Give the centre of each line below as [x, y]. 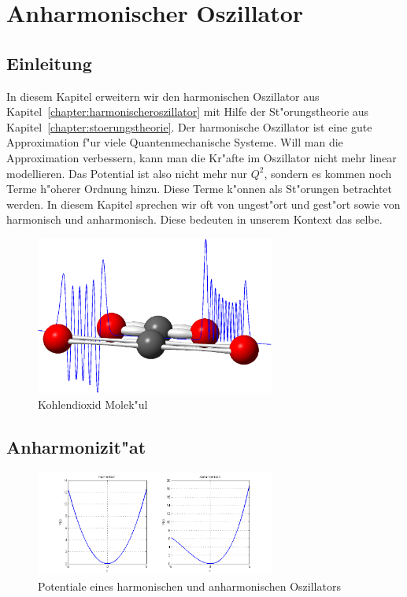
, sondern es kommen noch [328, 173]
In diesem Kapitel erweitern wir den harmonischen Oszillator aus [163, 96]
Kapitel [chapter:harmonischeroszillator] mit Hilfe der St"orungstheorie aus [188, 111]
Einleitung [49, 63]
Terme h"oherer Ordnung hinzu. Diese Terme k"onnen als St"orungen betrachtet [200, 189]
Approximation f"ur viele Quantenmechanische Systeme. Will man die [175, 142]
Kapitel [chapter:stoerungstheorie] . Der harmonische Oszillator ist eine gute [189, 126]
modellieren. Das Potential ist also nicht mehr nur [127, 173]
